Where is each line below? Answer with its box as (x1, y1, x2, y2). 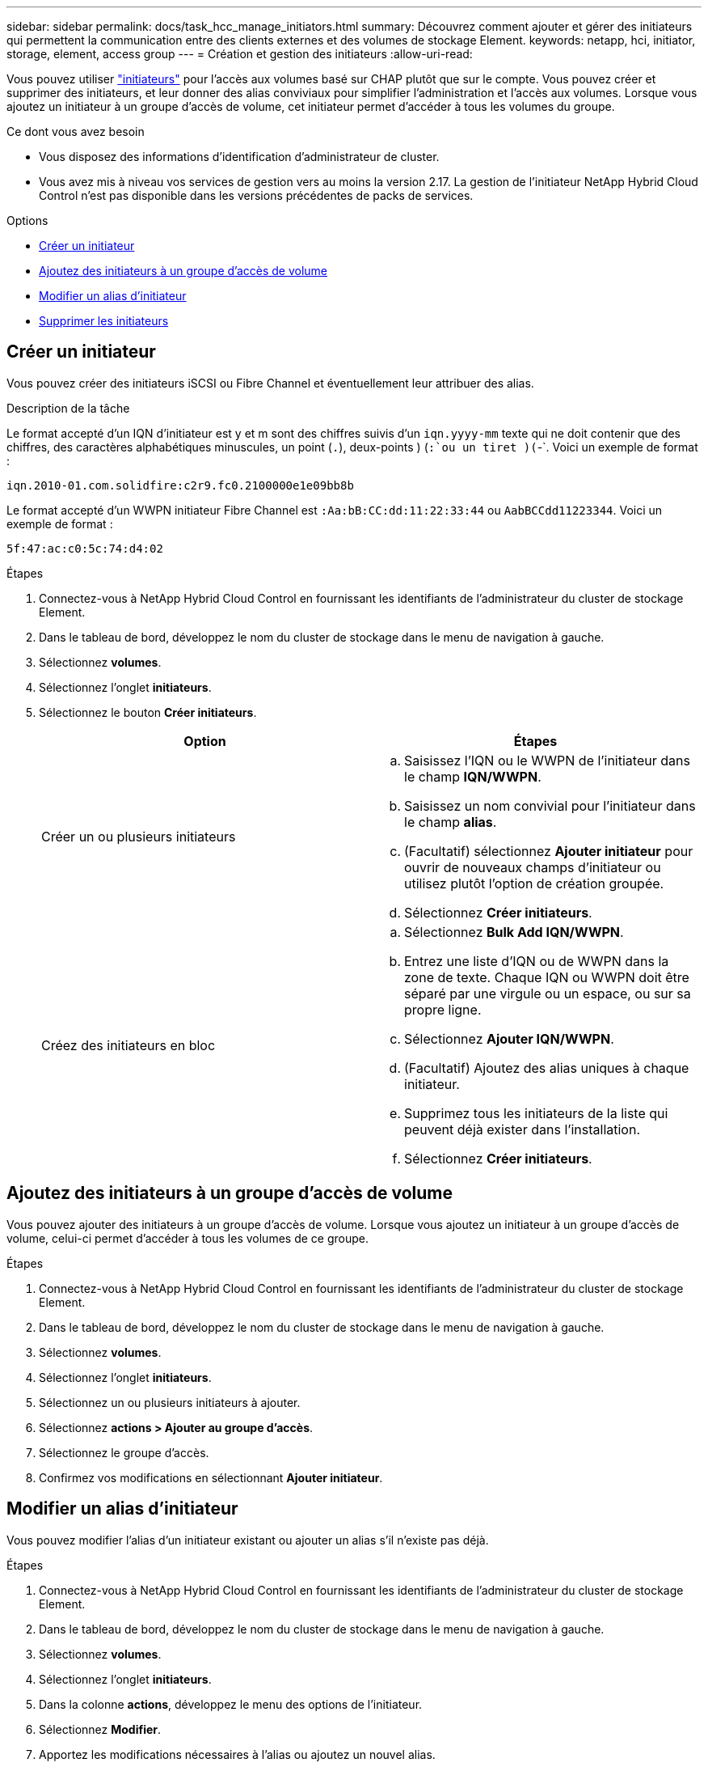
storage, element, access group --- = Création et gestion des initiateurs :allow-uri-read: (6, 47, 473, 61)
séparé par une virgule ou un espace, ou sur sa (404, 985, 691, 1002)
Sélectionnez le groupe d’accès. (39, 1445, 209, 1460)
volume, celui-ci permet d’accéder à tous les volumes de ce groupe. (6, 1231, 369, 1245)
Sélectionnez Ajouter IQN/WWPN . (404, 1030, 614, 1047)
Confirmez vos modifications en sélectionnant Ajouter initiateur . (39, 1470, 383, 1485)
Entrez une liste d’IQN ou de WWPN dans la (404, 952, 669, 969)
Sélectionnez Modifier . (39, 1722, 162, 1736)
